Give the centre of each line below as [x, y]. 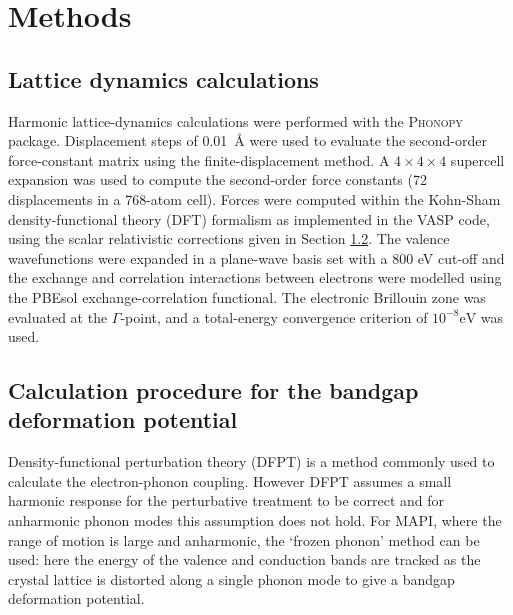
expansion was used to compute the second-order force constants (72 [217, 179]
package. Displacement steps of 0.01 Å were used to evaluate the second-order [247, 140]
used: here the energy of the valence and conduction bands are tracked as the [244, 559]
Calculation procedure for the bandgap [213, 390]
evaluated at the [58, 316]
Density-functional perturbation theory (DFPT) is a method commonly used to [251, 461]
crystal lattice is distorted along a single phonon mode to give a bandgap [231, 578]
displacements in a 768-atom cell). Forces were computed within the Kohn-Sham [254, 198]
